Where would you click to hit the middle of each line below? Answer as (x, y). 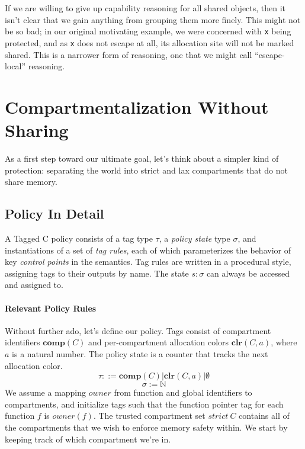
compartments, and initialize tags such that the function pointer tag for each (144, 404)
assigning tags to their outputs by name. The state (97, 273)
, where (284, 342)
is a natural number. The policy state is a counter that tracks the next (140, 353)
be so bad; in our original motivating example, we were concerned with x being (148, 31)
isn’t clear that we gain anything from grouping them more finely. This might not (153, 19)
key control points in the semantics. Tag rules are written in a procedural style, (148, 262)
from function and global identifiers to (183, 392)
